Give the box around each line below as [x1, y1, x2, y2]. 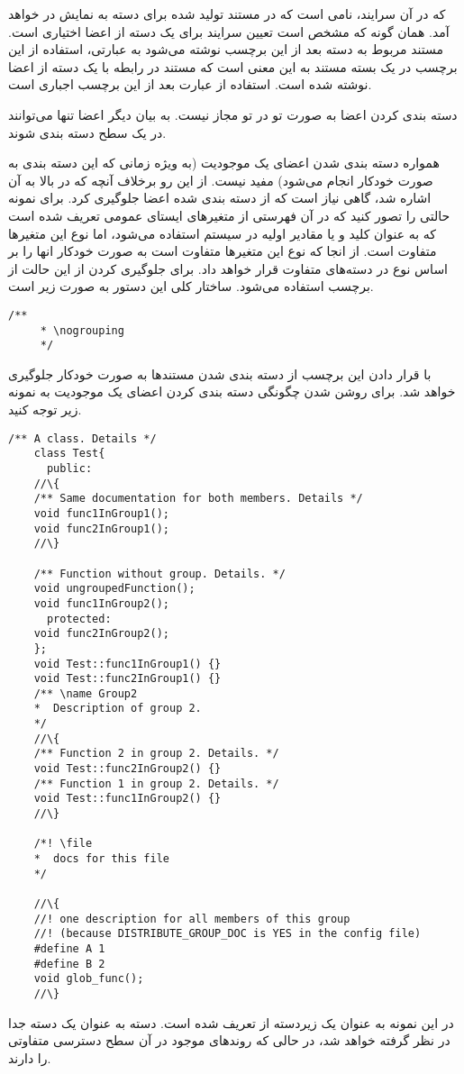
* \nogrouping [40, 323, 124, 337]
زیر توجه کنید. [8, 400, 82, 419]
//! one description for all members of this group [33, 912, 350, 925]
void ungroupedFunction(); [33, 582, 196, 596]
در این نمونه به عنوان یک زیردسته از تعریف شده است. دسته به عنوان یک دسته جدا [8, 1013, 454, 1032]
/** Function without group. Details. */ [33, 567, 286, 580]
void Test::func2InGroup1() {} [33, 672, 222, 686]
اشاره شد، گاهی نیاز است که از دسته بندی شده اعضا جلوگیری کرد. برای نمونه [8, 188, 432, 207]
